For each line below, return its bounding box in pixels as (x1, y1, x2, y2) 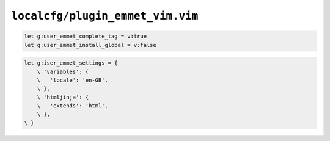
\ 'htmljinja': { (37, 93, 89, 101)
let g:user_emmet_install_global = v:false (24, 42, 157, 48)
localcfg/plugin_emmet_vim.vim (11, 9, 199, 23)
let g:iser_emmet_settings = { (24, 60, 119, 67)
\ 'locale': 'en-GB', (37, 76, 108, 84)
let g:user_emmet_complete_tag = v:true (24, 33, 147, 40)
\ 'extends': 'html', (37, 103, 108, 109)
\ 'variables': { (37, 68, 89, 75)
